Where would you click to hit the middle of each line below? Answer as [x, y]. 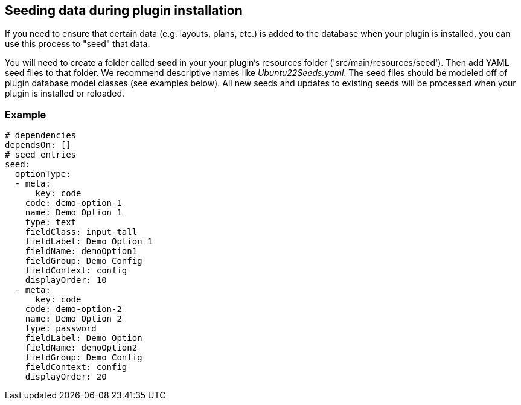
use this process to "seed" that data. [78, 44]
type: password [61, 329]
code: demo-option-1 [73, 203]
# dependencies [41, 136]
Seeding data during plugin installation [124, 11]
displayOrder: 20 [66, 377]
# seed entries [41, 155]
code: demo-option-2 [73, 309]
